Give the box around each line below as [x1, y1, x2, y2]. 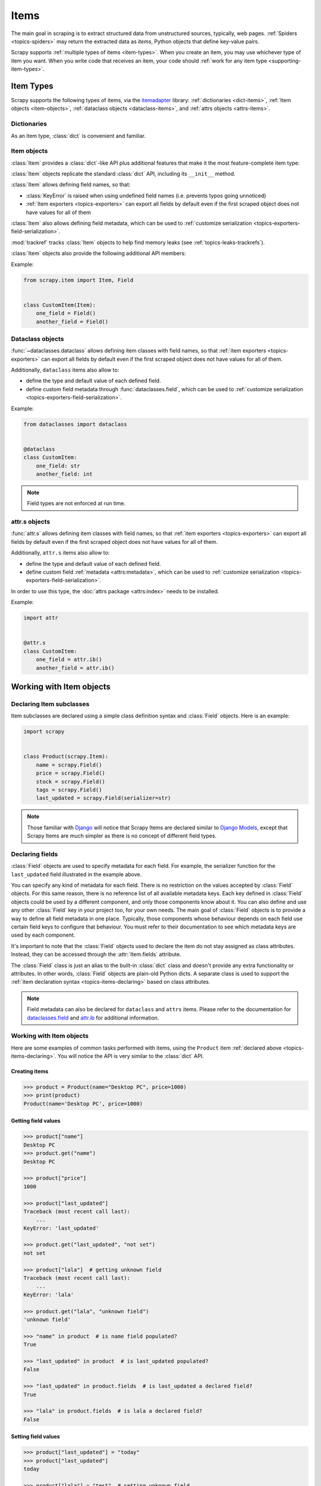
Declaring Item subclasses [11, 700, 90, 708]
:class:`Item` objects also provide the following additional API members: [11, 250, 187, 257]
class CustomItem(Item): [23, 301, 96, 308]
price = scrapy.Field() [36, 770, 105, 777]
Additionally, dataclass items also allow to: [11, 366, 119, 374]
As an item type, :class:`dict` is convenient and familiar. [11, 132, 146, 139]
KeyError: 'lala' [23, 1291, 74, 1298]
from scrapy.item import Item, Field [23, 276, 134, 284]
